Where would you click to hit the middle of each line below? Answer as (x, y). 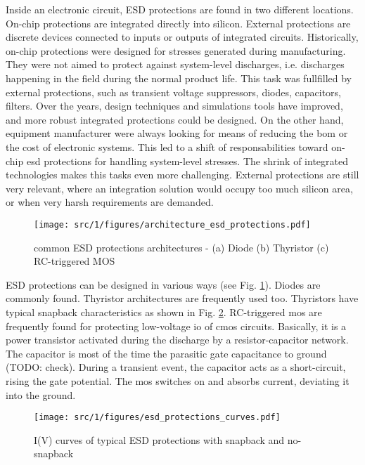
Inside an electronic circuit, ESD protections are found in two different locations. (180, 9)
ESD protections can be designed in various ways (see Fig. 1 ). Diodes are (163, 284)
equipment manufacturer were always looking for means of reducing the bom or (177, 133)
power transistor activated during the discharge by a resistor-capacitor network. (177, 340)
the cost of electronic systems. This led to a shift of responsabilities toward (167, 146)
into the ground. (41, 394)
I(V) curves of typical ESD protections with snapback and (159, 439)
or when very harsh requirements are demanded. (110, 202)
